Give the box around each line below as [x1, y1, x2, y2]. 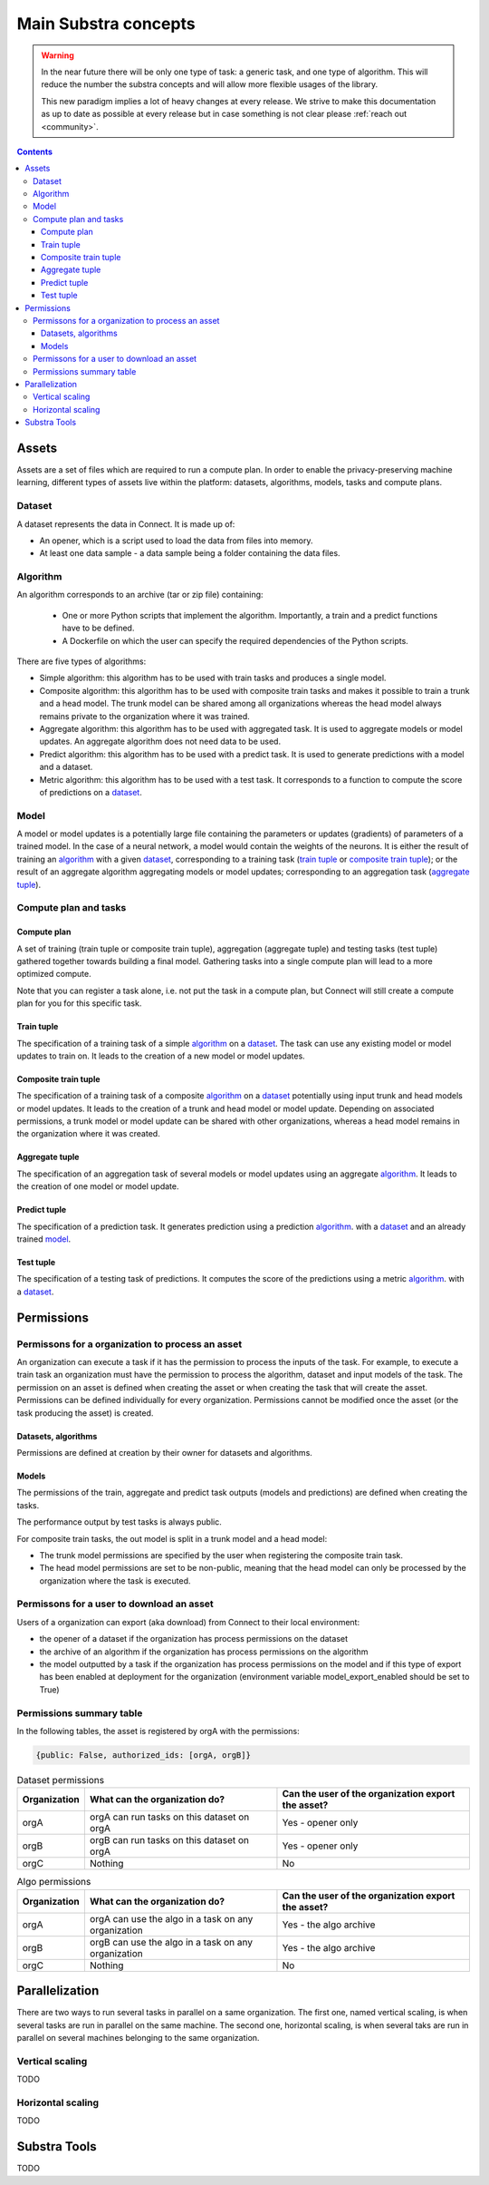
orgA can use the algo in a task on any [89, 1912, 254, 1925]
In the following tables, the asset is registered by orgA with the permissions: [16, 1725, 300, 1736]
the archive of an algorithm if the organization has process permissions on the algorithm [39, 1646, 369, 1657]
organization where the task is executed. [39, 1575, 191, 1586]
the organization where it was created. [16, 1128, 160, 1139]
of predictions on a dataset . [39, 786, 142, 797]
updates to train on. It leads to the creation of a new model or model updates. [16, 1050, 305, 1061]
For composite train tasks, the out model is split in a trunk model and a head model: [16, 1533, 328, 1544]
